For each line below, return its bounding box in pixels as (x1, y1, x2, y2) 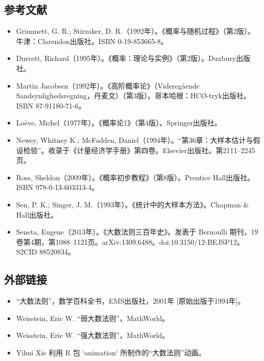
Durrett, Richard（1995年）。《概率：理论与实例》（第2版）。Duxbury (16, 53, 236, 63)
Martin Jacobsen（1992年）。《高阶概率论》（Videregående (16, 80, 200, 91)
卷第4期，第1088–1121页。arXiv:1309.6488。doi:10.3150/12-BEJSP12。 (16, 236, 244, 247)
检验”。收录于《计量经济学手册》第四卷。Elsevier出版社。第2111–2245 (23, 144, 255, 155)
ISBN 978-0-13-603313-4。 (16, 182, 99, 193)
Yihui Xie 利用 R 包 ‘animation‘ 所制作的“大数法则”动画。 (16, 347, 206, 357)
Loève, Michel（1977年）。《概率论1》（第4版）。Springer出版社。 (16, 117, 222, 128)
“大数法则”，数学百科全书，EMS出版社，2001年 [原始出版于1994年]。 (16, 295, 245, 306)
